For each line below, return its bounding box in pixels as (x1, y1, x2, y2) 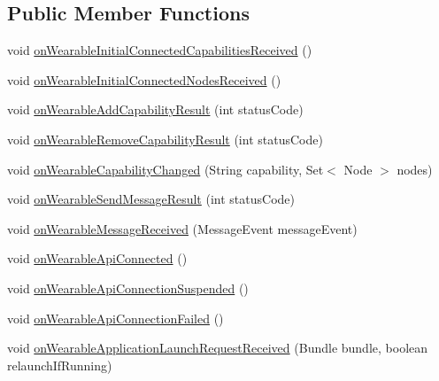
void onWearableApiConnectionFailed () (7, 308, 224, 327)
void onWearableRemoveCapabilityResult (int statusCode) (7, 129, 323, 148)
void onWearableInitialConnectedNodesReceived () (7, 70, 281, 89)
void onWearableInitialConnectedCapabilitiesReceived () (7, 41, 312, 59)
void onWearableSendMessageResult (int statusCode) (7, 190, 295, 208)
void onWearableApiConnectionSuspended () (7, 278, 249, 297)
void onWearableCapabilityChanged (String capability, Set (7, 159, 324, 178)
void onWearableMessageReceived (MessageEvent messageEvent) (7, 219, 358, 237)
